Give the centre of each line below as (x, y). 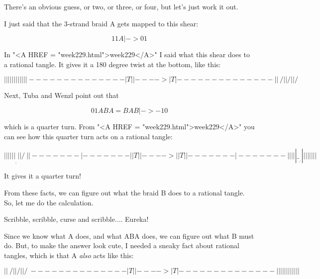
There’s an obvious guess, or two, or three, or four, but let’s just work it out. (121, 6)
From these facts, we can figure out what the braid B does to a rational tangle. (124, 193)
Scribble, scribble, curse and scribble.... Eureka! (76, 219)
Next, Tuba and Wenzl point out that (61, 95)
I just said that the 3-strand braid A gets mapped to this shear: (101, 23)
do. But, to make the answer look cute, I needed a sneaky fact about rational (122, 245)
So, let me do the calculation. (49, 202)
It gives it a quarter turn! (43, 176)
